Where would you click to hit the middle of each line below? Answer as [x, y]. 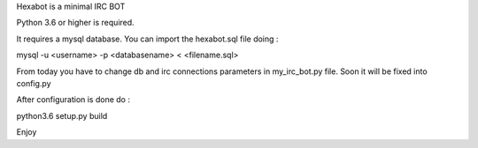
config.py [34, 83]
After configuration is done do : [73, 100]
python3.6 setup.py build [62, 115]
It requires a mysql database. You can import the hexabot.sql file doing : [147, 39]
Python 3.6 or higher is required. [75, 23]
